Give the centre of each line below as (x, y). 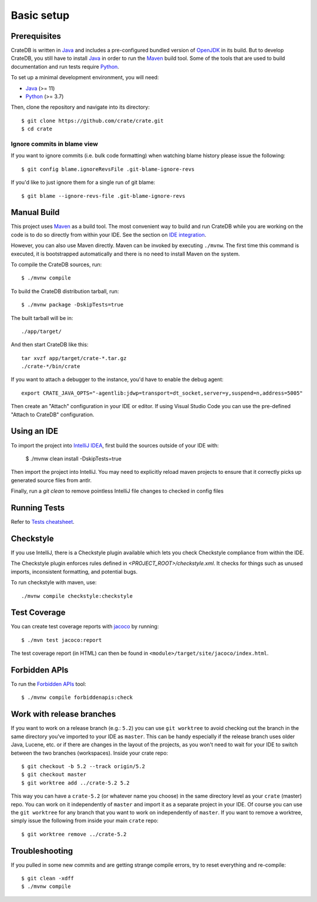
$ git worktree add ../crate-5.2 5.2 (76, 783)
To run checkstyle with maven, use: (54, 583)
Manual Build (35, 212)
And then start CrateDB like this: (50, 345)
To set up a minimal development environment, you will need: (85, 78)
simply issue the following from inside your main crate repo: (85, 821)
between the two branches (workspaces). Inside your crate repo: (90, 753)
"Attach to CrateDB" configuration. (53, 415)
